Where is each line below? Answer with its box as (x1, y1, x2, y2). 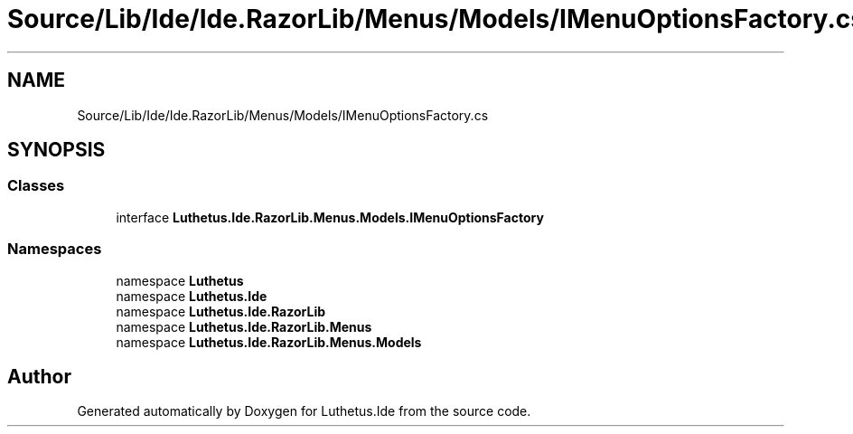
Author (7, 364, 71, 388)
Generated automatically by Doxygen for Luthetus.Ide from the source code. (77, 403, 531, 420)
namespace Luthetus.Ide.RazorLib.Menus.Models (116, 334, 422, 350)
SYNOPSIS (7, 138, 106, 162)
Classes (7, 176, 65, 195)
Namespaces (7, 240, 102, 259)
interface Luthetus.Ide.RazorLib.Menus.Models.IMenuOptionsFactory (116, 209, 544, 225)
